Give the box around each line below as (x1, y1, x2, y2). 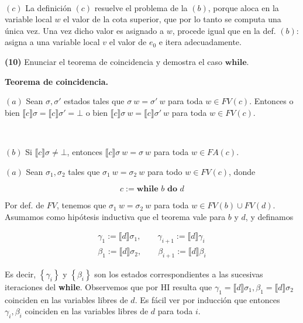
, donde (229, 165, 256, 177)
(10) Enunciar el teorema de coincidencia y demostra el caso (5, 55, 223, 67)
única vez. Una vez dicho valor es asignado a (5, 24, 164, 36)
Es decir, (5, 267, 36, 280)
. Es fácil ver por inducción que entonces (135, 293, 280, 305)
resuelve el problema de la (94, 1, 188, 13)
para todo (147, 165, 183, 177)
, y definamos (245, 210, 294, 222)
